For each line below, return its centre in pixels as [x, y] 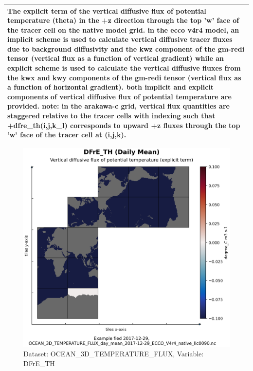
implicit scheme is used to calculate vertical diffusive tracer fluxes [120, 39]
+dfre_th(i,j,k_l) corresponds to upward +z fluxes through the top [124, 125]
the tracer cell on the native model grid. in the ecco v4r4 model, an [123, 29]
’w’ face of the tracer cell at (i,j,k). [67, 135]
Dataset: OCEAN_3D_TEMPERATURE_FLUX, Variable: [114, 354]
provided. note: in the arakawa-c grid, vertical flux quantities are [118, 106]
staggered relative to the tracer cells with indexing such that [111, 116]
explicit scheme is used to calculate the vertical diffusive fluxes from [124, 68]
